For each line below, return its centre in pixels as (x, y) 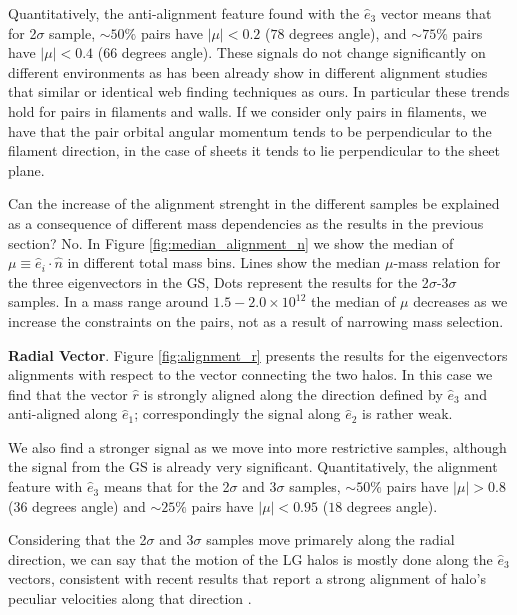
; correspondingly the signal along (237, 413)
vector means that (436, 13)
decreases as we (460, 301)
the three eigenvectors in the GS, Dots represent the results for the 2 (218, 281)
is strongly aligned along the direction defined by (293, 393)
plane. (26, 169)
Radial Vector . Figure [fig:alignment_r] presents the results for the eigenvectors (258, 354)
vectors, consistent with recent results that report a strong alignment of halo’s (247, 578)
